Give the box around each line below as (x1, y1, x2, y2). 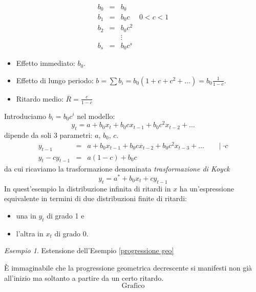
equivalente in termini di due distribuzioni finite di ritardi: (4, 193, 187, 204)
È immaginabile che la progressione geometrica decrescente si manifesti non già (4, 262, 252, 273)
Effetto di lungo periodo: (16, 75, 94, 85)
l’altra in (16, 228, 44, 238)
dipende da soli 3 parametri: (4, 130, 93, 140)
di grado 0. (54, 228, 89, 238)
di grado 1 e (47, 210, 84, 221)
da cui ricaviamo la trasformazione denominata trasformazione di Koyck (4, 163, 230, 174)
